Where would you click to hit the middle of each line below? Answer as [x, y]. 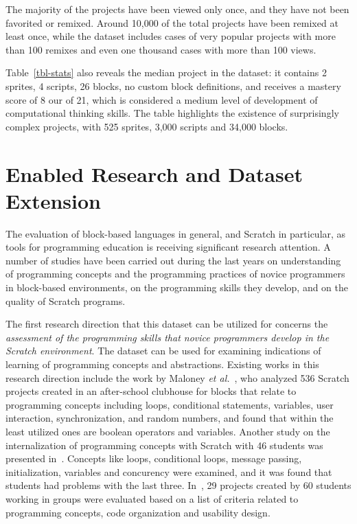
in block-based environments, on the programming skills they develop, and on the [177, 287]
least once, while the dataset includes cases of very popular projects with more [171, 36]
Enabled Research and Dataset [154, 173]
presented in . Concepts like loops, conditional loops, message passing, [154, 458]
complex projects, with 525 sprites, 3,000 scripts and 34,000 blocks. [147, 126]
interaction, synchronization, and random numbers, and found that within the [170, 418]
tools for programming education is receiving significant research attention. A [168, 247]
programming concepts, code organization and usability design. [138, 512]
